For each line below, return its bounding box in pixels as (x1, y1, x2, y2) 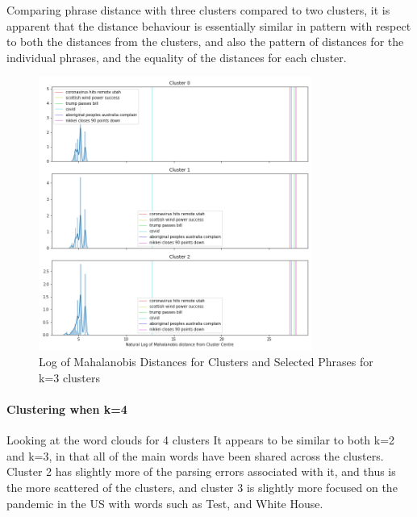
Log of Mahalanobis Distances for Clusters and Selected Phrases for (39, 353, 373, 370)
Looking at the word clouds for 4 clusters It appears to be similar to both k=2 (6, 432, 395, 448)
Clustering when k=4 (6, 400, 127, 417)
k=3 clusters (39, 369, 101, 386)
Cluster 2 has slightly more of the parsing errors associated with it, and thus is (6, 463, 396, 480)
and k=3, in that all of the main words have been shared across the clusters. (6, 447, 384, 464)
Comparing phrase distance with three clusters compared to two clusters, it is (6, 2, 390, 18)
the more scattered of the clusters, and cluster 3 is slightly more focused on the (6, 478, 398, 495)
